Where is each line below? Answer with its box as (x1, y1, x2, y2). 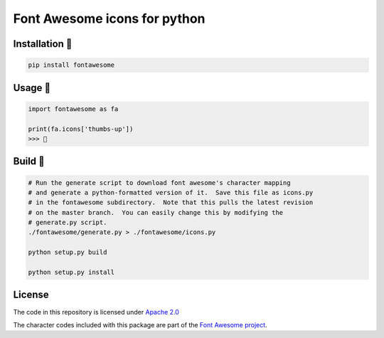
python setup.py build (28, 248, 107, 256)
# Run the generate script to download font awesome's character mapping (28, 179, 291, 186)
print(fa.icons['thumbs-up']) (28, 125, 134, 133)
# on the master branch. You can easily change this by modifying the (28, 208, 284, 216)
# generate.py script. (28, 218, 107, 227)
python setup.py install (28, 268, 115, 277)
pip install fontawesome (28, 61, 115, 69)
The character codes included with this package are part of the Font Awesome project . (13, 320, 267, 329)
